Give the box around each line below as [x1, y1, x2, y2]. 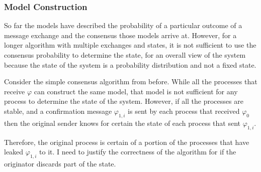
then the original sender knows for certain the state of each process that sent [4, 117, 241, 128]
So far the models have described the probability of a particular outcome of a [4, 20, 242, 31]
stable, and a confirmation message [4, 105, 112, 116]
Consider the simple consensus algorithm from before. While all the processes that [4, 76, 257, 87]
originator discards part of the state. [4, 158, 116, 168]
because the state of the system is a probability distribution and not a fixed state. [4, 59, 256, 70]
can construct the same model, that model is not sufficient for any [34, 86, 238, 96]
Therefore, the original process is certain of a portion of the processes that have [4, 136, 249, 147]
